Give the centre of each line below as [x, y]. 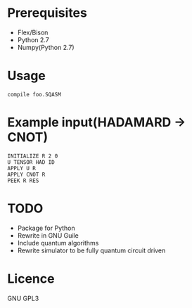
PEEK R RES [23, 181]
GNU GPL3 [23, 298]
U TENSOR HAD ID [31, 162]
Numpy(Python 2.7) [46, 47]
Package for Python [46, 228]
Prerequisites [47, 13]
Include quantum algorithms [58, 243]
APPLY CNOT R [26, 174]
